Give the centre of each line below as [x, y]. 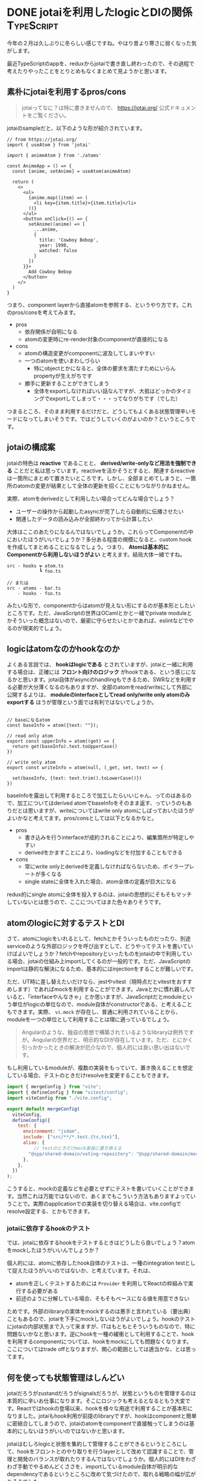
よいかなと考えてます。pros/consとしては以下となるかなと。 [82, 818]
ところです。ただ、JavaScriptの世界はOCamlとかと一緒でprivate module [97, 613]
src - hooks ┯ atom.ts [35, 566]
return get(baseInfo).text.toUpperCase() [65, 747]
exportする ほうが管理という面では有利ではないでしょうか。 [82, 702]
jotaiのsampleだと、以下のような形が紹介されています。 [76, 128]
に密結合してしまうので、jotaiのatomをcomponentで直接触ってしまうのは [98, 1424]
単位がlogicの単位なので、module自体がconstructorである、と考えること [102, 1004]
